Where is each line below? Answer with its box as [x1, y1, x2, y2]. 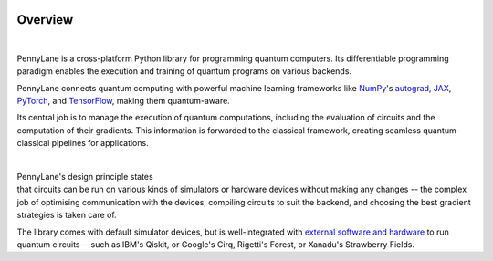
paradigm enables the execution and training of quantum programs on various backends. [16, 66, 351, 77]
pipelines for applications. [51, 138, 150, 149]
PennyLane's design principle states [16, 172, 154, 183]
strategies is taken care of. [16, 210, 118, 221]
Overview [16, 12, 74, 27]
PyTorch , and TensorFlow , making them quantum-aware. [16, 96, 230, 107]
